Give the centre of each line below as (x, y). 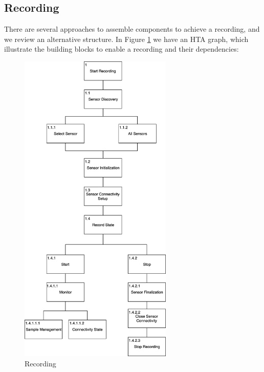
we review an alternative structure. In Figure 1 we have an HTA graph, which (126, 39)
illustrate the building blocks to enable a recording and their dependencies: (122, 49)
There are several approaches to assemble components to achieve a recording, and (132, 29)
